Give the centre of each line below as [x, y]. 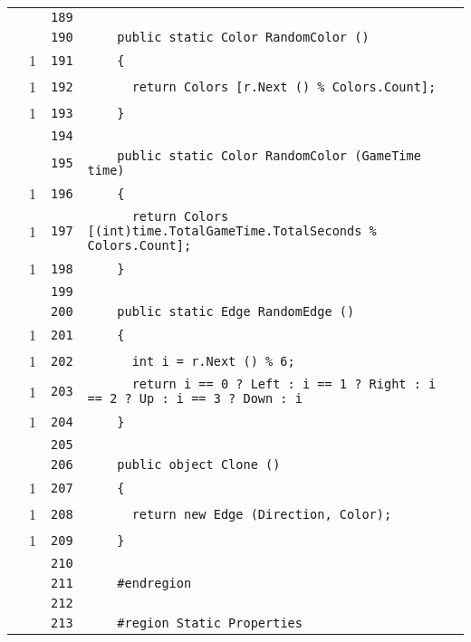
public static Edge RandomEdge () [236, 311]
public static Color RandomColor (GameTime [269, 156]
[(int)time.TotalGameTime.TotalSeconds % [232, 231]
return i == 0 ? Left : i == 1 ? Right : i [284, 384]
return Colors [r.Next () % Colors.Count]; [284, 86]
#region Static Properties [210, 623]
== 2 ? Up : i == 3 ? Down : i [195, 398]
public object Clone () [199, 465]
